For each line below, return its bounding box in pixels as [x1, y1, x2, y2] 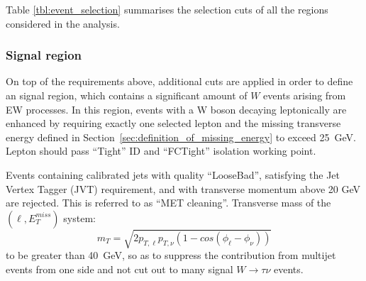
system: [63, 210, 96, 225]
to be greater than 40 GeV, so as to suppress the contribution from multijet [6, 248, 336, 263]
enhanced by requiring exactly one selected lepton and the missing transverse [6, 116, 341, 131]
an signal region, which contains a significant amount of [6, 88, 248, 102]
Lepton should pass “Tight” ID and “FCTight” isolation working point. [6, 143, 316, 158]
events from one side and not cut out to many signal [6, 261, 233, 276]
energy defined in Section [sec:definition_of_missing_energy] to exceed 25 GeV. [6, 129, 356, 144]
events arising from [263, 88, 346, 102]
